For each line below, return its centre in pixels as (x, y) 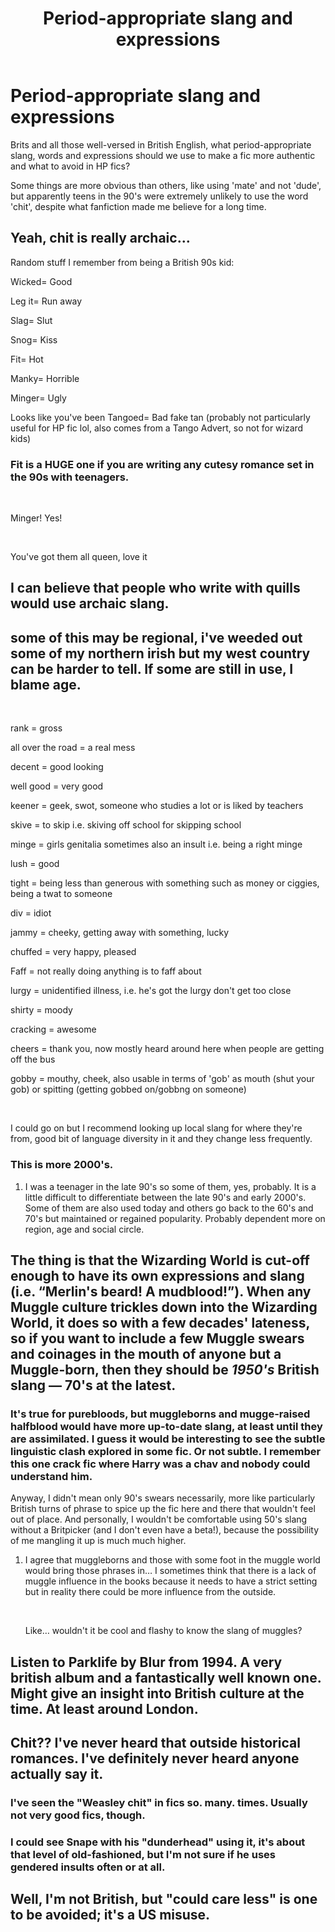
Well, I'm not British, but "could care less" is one (164, 1899)
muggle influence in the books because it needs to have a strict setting (171, 1581)
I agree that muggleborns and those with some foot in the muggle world (172, 1560)
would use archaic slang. (90, 603)
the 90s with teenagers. (70, 477)
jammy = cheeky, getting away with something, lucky (120, 933)
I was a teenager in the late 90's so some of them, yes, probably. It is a (170, 1186)
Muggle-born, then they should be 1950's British (165, 1369)
